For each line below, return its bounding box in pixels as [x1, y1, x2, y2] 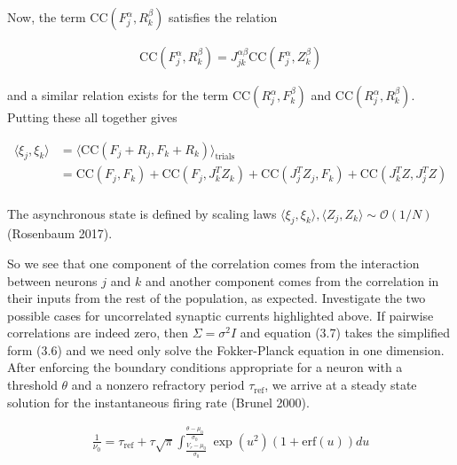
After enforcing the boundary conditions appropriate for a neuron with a [7, 358, 403, 376]
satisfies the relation [168, 8, 278, 26]
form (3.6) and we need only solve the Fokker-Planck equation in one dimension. [7, 340, 445, 359]
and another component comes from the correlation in [145, 271, 439, 290]
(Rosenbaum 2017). [7, 224, 113, 243]
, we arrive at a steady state [264, 376, 417, 394]
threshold [7, 376, 58, 394]
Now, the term [7, 8, 86, 26]
